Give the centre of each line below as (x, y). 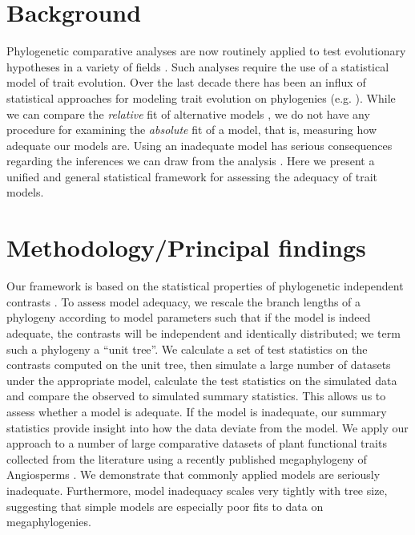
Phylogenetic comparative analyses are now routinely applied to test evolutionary (206, 51)
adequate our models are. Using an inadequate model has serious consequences (199, 145)
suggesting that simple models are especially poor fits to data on (165, 506)
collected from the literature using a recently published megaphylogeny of (187, 458)
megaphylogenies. (49, 522)
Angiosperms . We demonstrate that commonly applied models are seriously (193, 474)
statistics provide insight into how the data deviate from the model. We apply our (207, 427)
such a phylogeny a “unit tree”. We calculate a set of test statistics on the (187, 349)
